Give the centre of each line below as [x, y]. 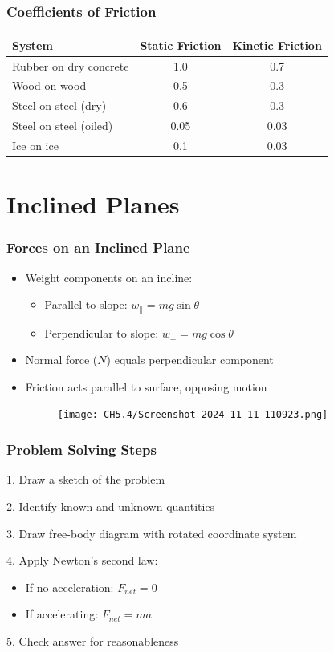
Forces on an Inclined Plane [98, 247]
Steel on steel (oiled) [63, 126]
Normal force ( [61, 360]
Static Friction [181, 45]
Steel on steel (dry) [59, 105]
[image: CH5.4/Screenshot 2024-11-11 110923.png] [193, 415]
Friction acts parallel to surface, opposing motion [146, 386]
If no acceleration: [69, 587]
